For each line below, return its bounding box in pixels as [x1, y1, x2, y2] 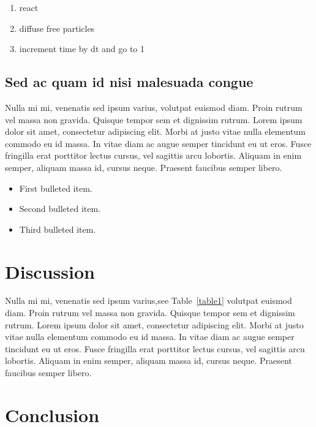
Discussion [5, 259, 95, 284]
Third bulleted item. [19, 222, 96, 235]
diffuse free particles [19, 21, 95, 34]
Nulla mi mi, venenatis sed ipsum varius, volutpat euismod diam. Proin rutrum [5, 100, 303, 113]
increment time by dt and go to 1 [19, 42, 145, 55]
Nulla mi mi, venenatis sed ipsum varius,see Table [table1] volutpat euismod [5, 294, 292, 307]
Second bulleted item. [19, 202, 101, 215]
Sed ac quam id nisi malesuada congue [5, 72, 254, 91]
